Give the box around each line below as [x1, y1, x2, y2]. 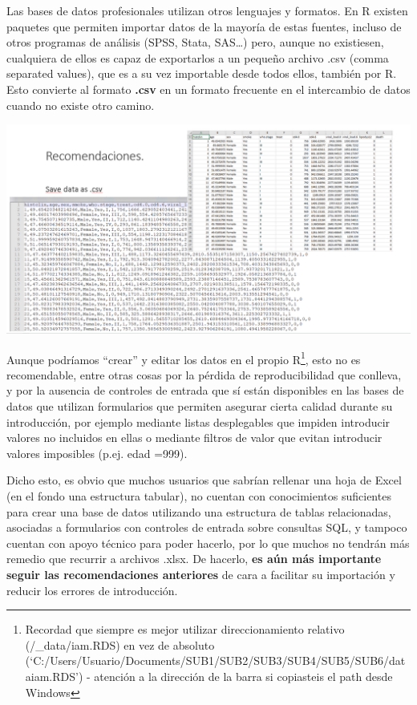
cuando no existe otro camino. [6, 96, 155, 113]
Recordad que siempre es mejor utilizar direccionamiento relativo [25, 621, 345, 638]
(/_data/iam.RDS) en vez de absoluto [25, 636, 215, 653]
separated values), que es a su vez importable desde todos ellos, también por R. [6, 65, 397, 82]
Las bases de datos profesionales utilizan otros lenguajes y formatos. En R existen [6, 2, 408, 18]
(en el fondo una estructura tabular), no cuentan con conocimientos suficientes [6, 488, 391, 504]
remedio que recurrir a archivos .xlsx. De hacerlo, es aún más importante [6, 550, 382, 567]
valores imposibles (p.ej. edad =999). [6, 444, 188, 461]
